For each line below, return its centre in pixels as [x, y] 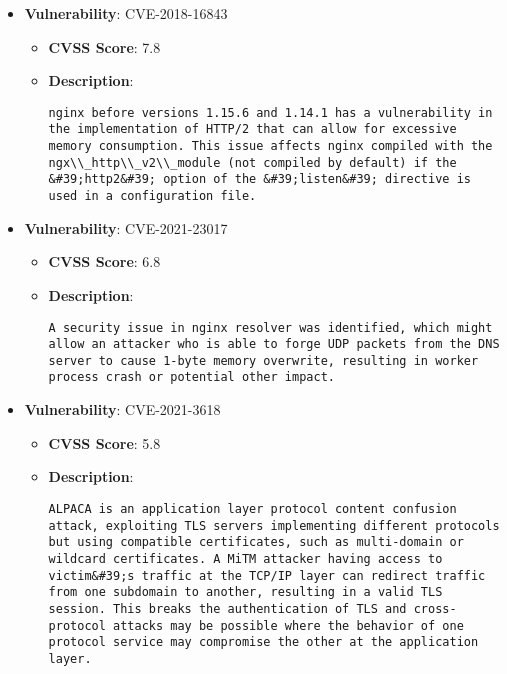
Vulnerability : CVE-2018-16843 [126, 13]
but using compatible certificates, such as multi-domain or [256, 542]
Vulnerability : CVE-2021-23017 [126, 227]
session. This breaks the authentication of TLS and [227, 608]
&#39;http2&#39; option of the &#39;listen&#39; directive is [259, 179]
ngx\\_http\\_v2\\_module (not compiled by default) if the [252, 162]
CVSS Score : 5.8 [104, 442]
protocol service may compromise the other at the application [263, 642]
